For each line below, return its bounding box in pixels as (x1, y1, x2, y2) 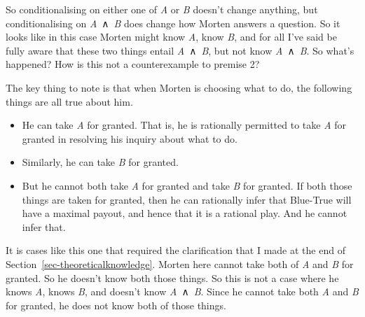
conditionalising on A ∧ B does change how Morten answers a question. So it (6, 15, 340, 30)
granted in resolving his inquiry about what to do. (22, 131, 237, 146)
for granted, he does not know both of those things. (6, 297, 226, 312)
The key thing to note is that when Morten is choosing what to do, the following (6, 80, 352, 94)
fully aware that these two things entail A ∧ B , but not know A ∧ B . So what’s (6, 43, 354, 57)
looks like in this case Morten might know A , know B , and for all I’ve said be (6, 29, 337, 44)
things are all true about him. (6, 94, 133, 108)
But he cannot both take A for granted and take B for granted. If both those (22, 178, 352, 192)
